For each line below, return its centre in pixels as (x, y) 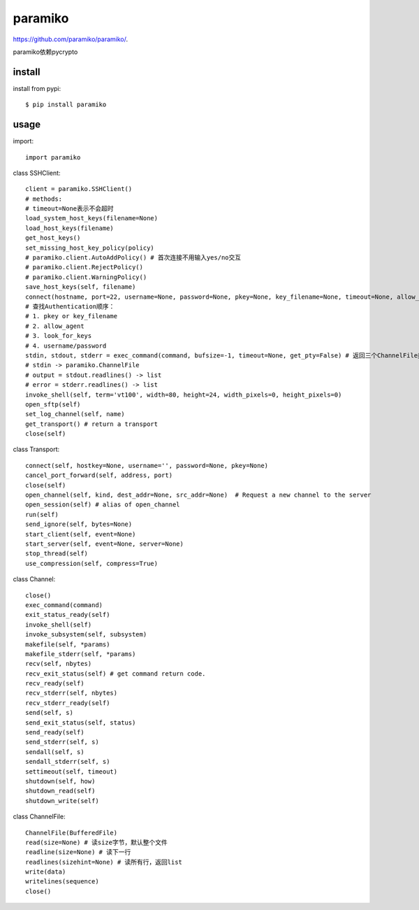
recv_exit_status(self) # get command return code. (116, 674)
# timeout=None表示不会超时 (70, 209)
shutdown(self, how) (60, 781)
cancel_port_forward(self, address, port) (99, 475)
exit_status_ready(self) (68, 615)
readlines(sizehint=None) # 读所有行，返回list (104, 862)
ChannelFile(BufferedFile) (72, 833)
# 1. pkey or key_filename (72, 316)
